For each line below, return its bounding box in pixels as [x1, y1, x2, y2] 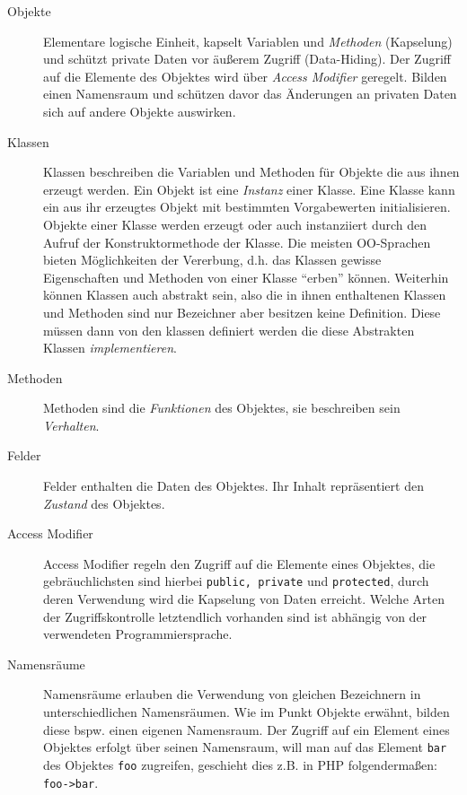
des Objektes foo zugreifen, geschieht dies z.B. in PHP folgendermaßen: [43, 755, 437, 773]
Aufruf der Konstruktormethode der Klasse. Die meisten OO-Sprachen [43, 232, 431, 251]
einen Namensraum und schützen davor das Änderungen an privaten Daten [43, 84, 457, 103]
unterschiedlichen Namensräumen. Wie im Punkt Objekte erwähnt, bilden [43, 703, 450, 721]
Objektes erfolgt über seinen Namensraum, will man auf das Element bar [43, 738, 447, 756]
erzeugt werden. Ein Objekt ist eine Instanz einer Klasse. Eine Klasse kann [43, 179, 455, 198]
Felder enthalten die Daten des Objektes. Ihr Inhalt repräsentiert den [43, 476, 424, 495]
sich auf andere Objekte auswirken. [43, 101, 236, 120]
